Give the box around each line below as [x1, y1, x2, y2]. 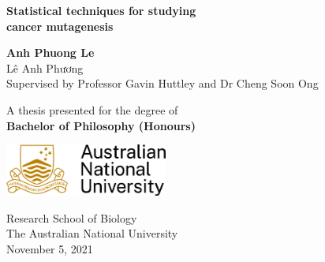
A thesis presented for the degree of [6, 101, 178, 118]
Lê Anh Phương [6, 59, 84, 76]
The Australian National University [6, 225, 178, 241]
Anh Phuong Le [6, 44, 95, 61]
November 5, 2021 [6, 240, 93, 256]
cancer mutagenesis [6, 17, 114, 34]
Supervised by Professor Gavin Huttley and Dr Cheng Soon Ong [6, 75, 319, 92]
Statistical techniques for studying [6, 2, 196, 18]
